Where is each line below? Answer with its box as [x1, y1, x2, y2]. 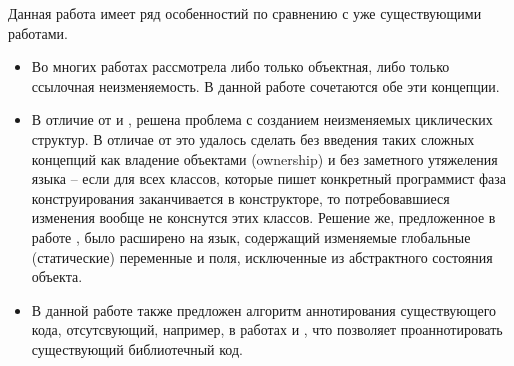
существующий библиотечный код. [31, 338, 243, 359]
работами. [8, 22, 68, 43]
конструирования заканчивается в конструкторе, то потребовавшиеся [31, 187, 450, 208]
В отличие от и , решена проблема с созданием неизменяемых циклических [31, 109, 493, 130]
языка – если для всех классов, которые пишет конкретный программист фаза [31, 168, 506, 189]
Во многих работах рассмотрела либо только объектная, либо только [31, 56, 450, 77]
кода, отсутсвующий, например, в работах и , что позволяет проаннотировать [31, 319, 503, 340]
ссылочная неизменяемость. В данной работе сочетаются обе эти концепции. [31, 75, 500, 96]
